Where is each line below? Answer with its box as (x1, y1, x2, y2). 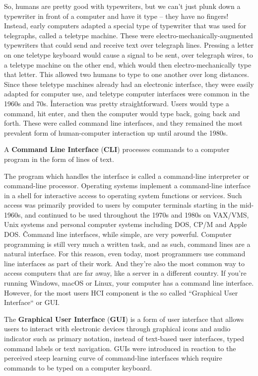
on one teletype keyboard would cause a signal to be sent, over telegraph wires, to (4, 49, 253, 60)
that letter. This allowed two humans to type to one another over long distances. (4, 69, 249, 79)
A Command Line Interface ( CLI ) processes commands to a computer (4, 144, 230, 154)
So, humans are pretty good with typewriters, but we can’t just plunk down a (4, 1, 241, 11)
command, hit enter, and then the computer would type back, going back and (4, 108, 240, 118)
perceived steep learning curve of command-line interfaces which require (4, 353, 222, 363)
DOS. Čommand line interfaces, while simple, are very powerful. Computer (4, 229, 232, 239)
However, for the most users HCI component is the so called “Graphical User (4, 287, 238, 298)
